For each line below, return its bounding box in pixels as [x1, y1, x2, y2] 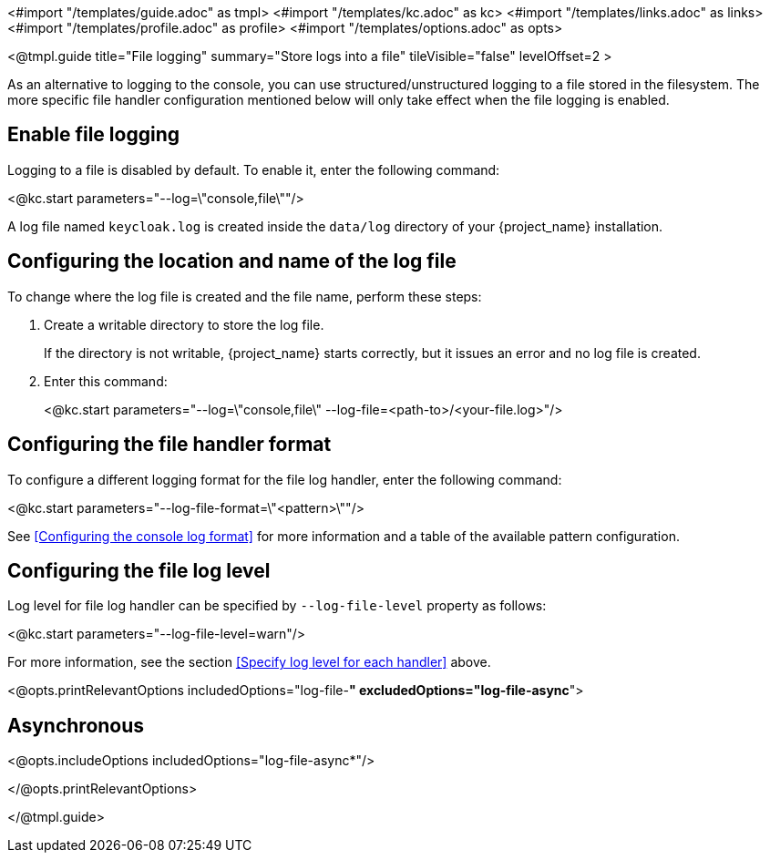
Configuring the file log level [7, 558, 271, 582]
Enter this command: [44, 373, 168, 389]
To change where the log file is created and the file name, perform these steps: [7, 288, 482, 304]
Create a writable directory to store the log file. [44, 316, 324, 333]
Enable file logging [7, 123, 180, 147]
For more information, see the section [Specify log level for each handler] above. [7, 654, 491, 671]
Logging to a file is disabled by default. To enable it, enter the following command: [7, 161, 500, 178]
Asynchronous [7, 713, 145, 737]
